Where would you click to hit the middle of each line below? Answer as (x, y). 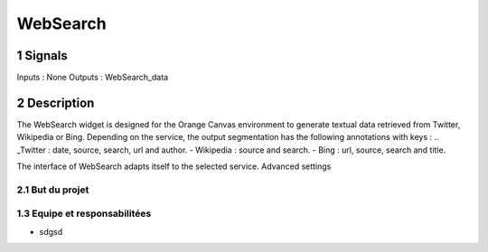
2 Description (56, 103)
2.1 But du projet (53, 190)
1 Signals (42, 56)
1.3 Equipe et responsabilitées (84, 214)
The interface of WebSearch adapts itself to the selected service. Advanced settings (174, 166)
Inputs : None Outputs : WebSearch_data (93, 78)
